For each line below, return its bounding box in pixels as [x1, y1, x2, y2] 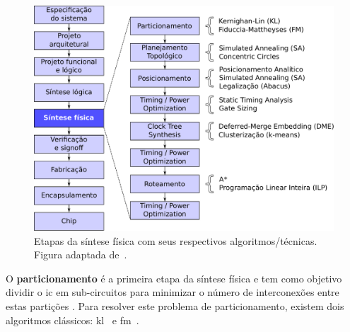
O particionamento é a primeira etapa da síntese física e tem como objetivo [6, 270, 342, 285]
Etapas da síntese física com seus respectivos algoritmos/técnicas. [34, 233, 317, 248]
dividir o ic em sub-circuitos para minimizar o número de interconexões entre [6, 285, 339, 299]
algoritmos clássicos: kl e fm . [6, 312, 139, 327]
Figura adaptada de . [34, 247, 127, 262]
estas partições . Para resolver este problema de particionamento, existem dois [6, 298, 344, 313]
